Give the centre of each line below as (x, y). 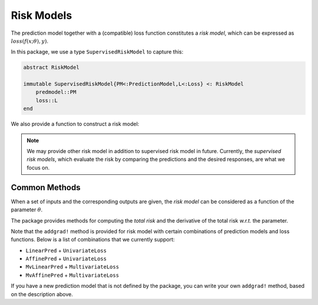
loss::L (47, 100)
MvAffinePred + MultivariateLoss (72, 275)
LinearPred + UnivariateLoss (66, 250)
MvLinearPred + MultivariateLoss (72, 267)
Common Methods (46, 188)
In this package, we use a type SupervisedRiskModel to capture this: (97, 52)
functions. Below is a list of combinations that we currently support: (93, 240)
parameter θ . (27, 210)
